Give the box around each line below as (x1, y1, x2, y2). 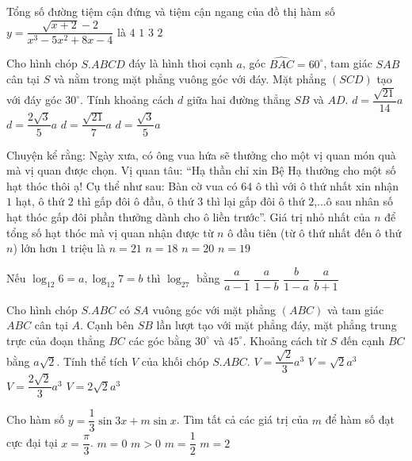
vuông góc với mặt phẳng (152, 301, 277, 317)
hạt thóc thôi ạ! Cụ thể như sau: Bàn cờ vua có (6, 177, 238, 194)
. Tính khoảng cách (80, 91, 174, 108)
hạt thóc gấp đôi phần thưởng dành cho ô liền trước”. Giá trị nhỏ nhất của (6, 208, 371, 225)
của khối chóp (141, 352, 209, 369)
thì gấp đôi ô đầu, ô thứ (77, 193, 194, 209)
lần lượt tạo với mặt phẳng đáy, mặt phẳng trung (156, 317, 397, 333)
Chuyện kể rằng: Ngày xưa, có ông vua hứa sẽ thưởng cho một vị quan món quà (6, 146, 396, 163)
